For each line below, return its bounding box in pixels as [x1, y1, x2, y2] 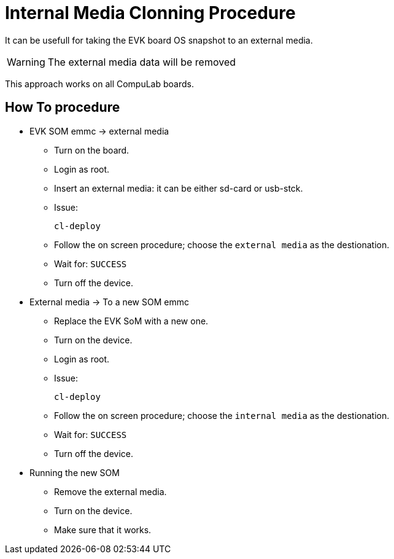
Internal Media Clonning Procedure [5, 2, 296, 23]
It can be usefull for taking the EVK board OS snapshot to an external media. [5, 34, 313, 45]
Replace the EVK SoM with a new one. [54, 315, 209, 326]
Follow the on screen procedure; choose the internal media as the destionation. [54, 410, 390, 421]
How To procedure [5, 100, 120, 115]
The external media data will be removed [47, 55, 236, 68]
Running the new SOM [29, 467, 120, 478]
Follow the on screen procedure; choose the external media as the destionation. [54, 239, 390, 250]
